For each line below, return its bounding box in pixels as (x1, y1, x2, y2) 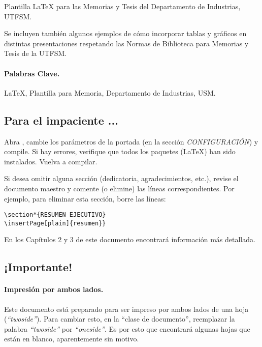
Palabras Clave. (4, 68, 60, 78)
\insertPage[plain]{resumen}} (4, 219, 106, 227)
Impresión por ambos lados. (4, 284, 104, 295)
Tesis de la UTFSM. (4, 48, 67, 59)
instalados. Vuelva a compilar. (4, 156, 97, 166)
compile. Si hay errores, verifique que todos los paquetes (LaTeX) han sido (4, 146, 236, 157)
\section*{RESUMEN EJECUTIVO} (4, 211, 106, 219)
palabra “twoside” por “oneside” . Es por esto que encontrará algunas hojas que (4, 323, 250, 334)
